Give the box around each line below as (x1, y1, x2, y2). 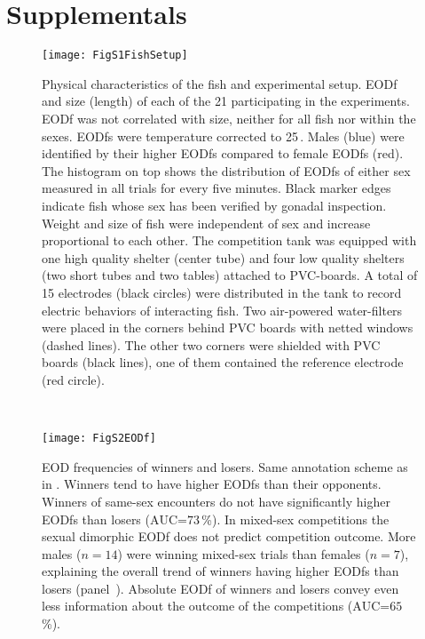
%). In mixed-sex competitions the (201, 509, 390, 528)
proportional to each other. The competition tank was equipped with (42, 231, 417, 250)
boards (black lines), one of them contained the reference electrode (42, 353, 404, 371)
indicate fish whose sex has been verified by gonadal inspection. (42, 196, 387, 214)
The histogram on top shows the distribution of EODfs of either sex (42, 161, 411, 180)
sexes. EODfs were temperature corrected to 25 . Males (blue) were (42, 126, 405, 145)
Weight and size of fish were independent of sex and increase (42, 213, 371, 232)
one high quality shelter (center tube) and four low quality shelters (42, 248, 405, 267)
